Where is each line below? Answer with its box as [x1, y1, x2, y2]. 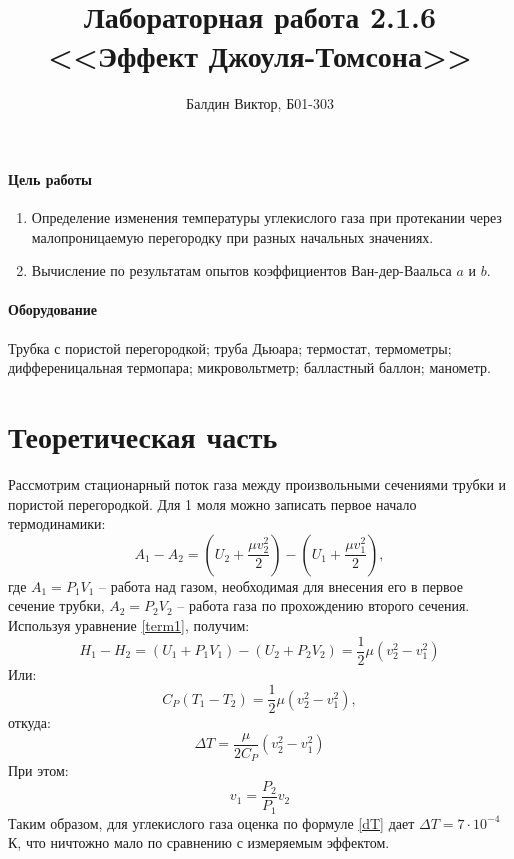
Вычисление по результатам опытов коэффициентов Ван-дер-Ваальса [31, 260, 452, 281]
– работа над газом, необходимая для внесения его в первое [99, 575, 463, 596]
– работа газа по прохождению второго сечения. [177, 595, 470, 616]
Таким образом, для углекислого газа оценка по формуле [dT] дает [8, 812, 415, 833]
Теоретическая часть [8, 416, 278, 457]
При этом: [8, 760, 69, 781]
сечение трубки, [8, 595, 105, 616]
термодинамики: [8, 513, 106, 534]
